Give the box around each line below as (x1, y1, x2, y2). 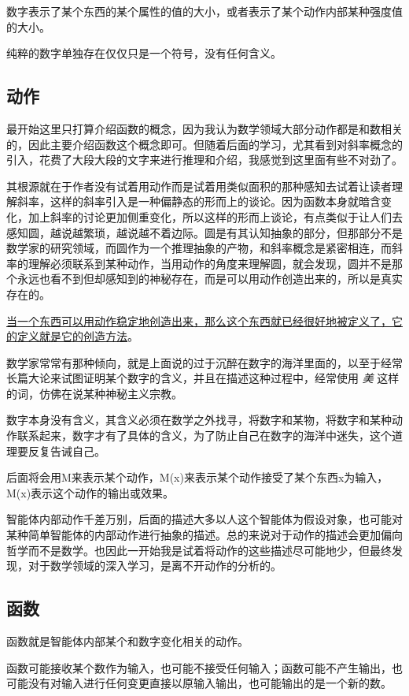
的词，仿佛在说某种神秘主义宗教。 (6, 385, 182, 401)
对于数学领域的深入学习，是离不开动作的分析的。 (28, 557, 282, 574)
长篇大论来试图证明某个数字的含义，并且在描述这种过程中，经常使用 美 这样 (6, 370, 400, 386)
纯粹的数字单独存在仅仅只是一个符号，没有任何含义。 (6, 45, 282, 61)
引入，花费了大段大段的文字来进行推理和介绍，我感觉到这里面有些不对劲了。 (6, 151, 403, 168)
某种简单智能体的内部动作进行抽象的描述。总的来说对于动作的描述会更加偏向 (6, 527, 403, 543)
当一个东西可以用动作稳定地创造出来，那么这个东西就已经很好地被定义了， (6, 312, 392, 329)
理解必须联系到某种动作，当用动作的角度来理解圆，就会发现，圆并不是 (28, 255, 392, 271)
